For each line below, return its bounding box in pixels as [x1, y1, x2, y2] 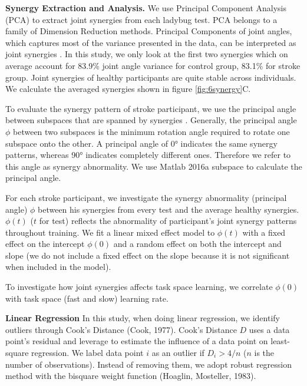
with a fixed [242, 226, 286, 238]
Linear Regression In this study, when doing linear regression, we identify [5, 312, 280, 324]
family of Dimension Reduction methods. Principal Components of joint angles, [5, 25, 292, 37]
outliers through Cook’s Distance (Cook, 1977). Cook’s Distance [5, 323, 237, 335]
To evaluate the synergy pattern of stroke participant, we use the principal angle [5, 102, 296, 114]
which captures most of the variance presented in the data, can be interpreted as [5, 36, 296, 48]
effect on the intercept [5, 237, 85, 250]
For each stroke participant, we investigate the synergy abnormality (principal [5, 191, 287, 203]
